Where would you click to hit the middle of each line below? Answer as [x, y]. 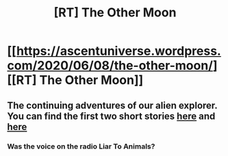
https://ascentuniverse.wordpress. [118, 51]
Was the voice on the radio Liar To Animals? [81, 146]
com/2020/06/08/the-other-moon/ [110, 66]
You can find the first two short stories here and [111, 116]
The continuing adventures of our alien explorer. [112, 105]
